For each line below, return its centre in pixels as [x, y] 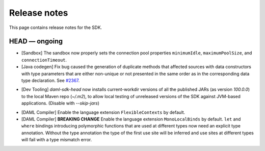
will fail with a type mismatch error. [57, 140]
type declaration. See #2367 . [51, 80]
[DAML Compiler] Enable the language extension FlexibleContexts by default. [103, 112]
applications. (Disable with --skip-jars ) [60, 103]
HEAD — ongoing [36, 41]
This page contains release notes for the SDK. [56, 27]
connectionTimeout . [44, 60]
